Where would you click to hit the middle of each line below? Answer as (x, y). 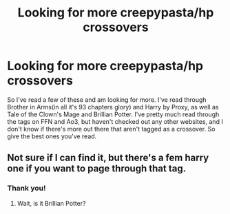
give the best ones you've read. (52, 136)
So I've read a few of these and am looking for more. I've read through (107, 99)
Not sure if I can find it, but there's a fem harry (108, 158)
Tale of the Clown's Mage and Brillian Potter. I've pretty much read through (113, 114)
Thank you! (27, 189)
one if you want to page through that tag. (97, 169)
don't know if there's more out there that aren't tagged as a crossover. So (111, 129)
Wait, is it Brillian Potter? (51, 203)
